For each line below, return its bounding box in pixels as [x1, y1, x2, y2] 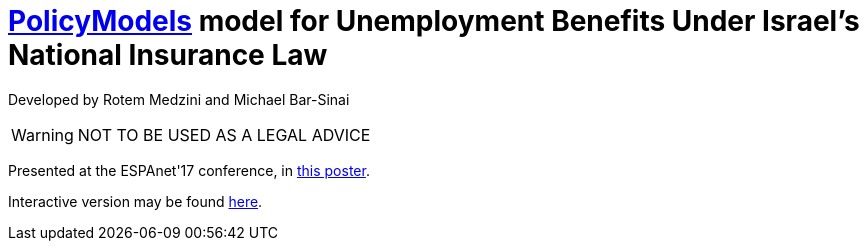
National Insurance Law [8, 38, 328, 72]
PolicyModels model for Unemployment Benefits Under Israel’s [8, 4, 860, 38]
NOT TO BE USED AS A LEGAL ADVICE [77, 124, 371, 145]
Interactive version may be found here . [8, 192, 263, 210]
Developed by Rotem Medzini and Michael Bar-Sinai [8, 90, 350, 108]
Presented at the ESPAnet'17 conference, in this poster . [8, 161, 370, 179]
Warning [11, 124, 74, 145]
